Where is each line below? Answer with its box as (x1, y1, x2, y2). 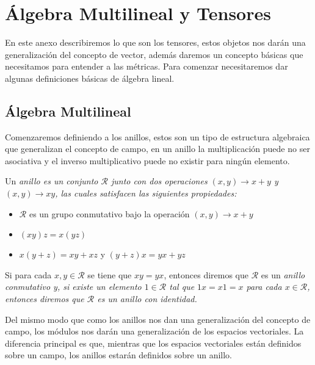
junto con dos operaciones (110, 175, 208, 187)
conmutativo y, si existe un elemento (5, 280, 142, 293)
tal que (169, 280, 195, 293)
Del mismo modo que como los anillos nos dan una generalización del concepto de (5, 313, 311, 325)
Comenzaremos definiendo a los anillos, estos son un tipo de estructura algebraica (5, 130, 310, 143)
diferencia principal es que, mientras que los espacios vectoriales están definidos (5, 336, 302, 349)
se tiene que (87, 268, 132, 281)
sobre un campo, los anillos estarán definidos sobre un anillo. (5, 349, 232, 361)
